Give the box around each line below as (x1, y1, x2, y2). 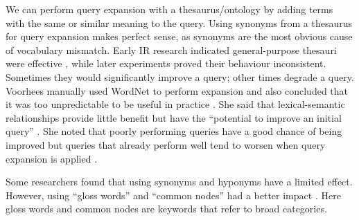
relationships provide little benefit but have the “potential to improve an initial (6, 110, 342, 125)
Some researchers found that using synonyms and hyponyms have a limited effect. (6, 174, 353, 189)
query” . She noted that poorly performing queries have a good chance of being (6, 124, 342, 138)
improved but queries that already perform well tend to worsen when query (6, 137, 326, 152)
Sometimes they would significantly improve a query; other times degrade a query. (6, 69, 354, 84)
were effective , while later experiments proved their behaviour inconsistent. (6, 56, 326, 71)
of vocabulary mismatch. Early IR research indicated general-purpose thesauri (6, 42, 337, 57)
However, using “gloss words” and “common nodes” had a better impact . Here (6, 187, 341, 202)
